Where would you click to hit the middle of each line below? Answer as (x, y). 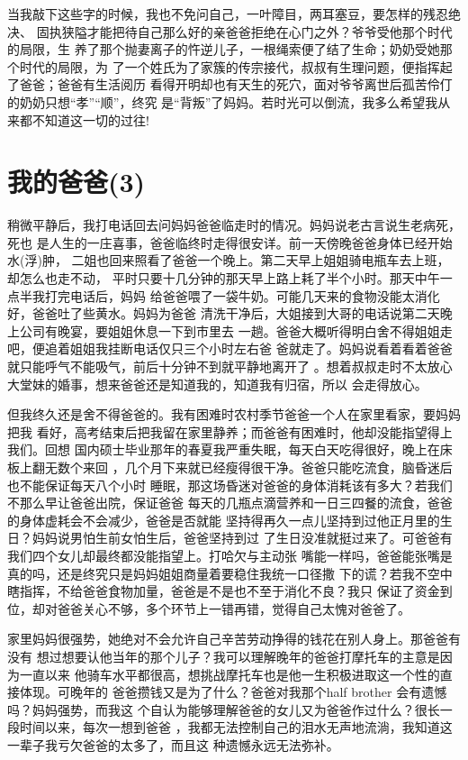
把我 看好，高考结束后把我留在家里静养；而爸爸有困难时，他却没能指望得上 (230, 431)
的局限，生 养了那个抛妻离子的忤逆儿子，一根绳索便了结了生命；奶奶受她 (224, 49)
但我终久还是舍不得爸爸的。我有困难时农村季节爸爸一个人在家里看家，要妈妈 (234, 414)
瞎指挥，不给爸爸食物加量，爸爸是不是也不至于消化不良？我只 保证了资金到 (230, 591)
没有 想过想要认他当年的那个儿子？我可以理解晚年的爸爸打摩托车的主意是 (224, 656)
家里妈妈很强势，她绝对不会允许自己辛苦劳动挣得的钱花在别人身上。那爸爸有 (234, 639)
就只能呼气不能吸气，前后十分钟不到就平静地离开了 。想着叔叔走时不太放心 (230, 366)
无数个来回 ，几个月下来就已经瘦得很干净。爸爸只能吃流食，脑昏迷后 (248, 467)
